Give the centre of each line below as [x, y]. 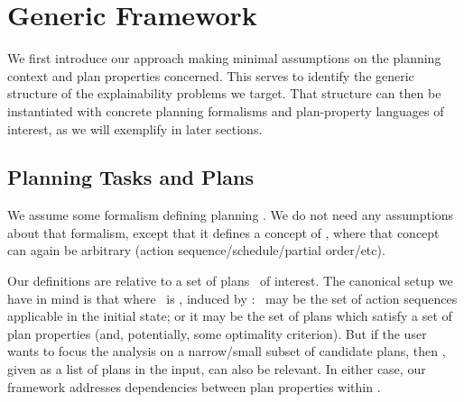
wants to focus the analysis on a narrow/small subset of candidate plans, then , [227, 351]
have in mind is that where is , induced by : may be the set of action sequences [232, 298]
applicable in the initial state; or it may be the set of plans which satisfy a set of [230, 316]
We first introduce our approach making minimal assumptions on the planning [224, 58]
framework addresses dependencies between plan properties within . [194, 386]
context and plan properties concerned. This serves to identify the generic [211, 75]
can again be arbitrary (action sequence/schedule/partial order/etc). [196, 250]
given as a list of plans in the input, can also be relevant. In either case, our [217, 369]
